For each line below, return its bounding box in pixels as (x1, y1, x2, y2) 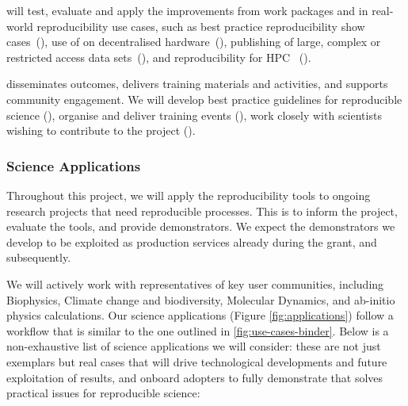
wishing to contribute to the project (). (6, 122, 196, 139)
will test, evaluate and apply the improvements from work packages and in (6, 2, 368, 18)
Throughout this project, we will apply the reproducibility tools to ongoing (6, 186, 371, 203)
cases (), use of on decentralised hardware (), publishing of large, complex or (6, 33, 381, 50)
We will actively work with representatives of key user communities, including (6, 275, 384, 292)
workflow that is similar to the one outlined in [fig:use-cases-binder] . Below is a (6, 322, 389, 339)
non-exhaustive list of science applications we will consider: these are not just (6, 338, 381, 354)
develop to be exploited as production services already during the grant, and (6, 233, 377, 250)
